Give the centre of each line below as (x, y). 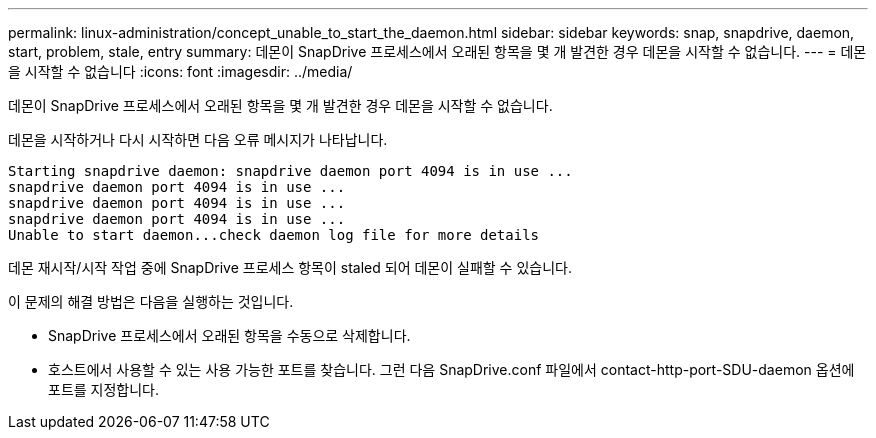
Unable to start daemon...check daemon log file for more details (274, 235)
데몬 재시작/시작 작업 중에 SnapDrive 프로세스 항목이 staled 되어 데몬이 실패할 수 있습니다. (290, 267)
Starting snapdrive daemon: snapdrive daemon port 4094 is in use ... (290, 171)
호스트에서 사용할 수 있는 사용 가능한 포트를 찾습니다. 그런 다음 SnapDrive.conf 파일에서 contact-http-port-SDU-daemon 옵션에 (451, 369)
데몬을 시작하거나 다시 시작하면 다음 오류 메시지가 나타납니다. (198, 139)
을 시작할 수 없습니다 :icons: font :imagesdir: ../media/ (180, 71)
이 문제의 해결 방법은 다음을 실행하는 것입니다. (151, 301)
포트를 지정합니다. (104, 389)
